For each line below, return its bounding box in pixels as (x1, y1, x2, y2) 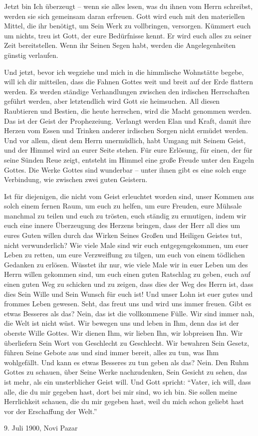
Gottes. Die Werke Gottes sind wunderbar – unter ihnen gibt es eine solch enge (4, 164, 247, 175)
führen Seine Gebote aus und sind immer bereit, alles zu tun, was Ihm (4, 347, 219, 358)
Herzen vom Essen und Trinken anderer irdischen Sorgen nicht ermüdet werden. (4, 125, 248, 136)
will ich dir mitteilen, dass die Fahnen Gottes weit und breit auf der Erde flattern (4, 76, 254, 87)
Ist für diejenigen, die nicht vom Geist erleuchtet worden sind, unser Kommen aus (4, 191, 255, 201)
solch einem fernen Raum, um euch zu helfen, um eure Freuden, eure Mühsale (4, 201, 242, 211)
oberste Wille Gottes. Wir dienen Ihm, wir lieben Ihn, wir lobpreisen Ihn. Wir (4, 328, 243, 338)
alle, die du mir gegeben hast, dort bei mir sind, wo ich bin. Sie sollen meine (4, 386, 238, 397)
